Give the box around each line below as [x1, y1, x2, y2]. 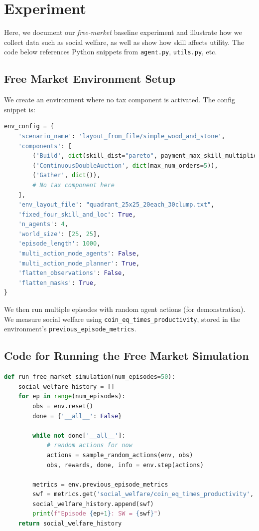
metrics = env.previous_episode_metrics [32, 481, 168, 488]
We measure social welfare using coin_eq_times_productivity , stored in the [4, 313, 240, 324]
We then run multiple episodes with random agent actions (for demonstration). [4, 304, 246, 314]
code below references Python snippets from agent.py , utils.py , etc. [4, 46, 217, 57]
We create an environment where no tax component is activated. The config [4, 94, 236, 105]
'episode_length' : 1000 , [18, 240, 101, 248]
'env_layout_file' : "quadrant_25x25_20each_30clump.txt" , [18, 201, 215, 209]
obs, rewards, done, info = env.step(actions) [46, 461, 204, 469]
